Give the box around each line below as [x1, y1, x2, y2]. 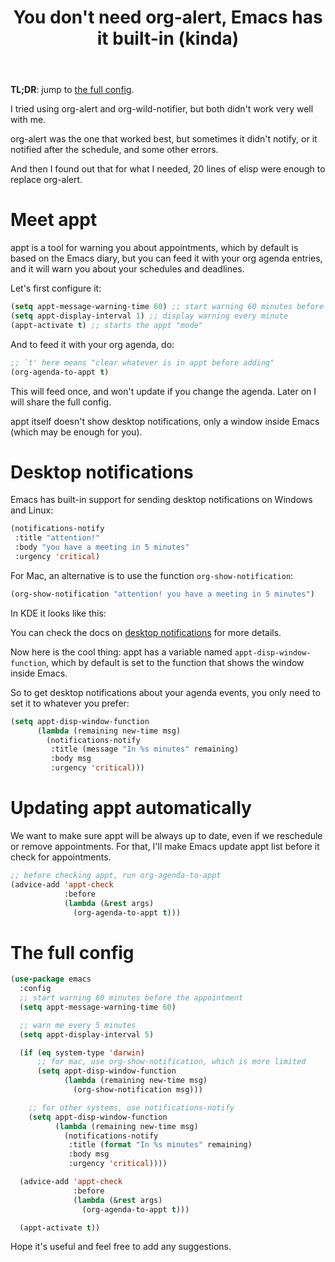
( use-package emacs [10, 974, 92, 985]
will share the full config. [10, 396, 112, 408]
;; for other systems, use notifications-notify [28, 1102, 235, 1113]
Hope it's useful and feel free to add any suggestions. [10, 1241, 232, 1253]
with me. [10, 114, 47, 126]
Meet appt [10, 209, 98, 231]
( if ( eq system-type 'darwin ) [19, 1047, 145, 1058]
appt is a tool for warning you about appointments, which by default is [10, 242, 299, 254]
